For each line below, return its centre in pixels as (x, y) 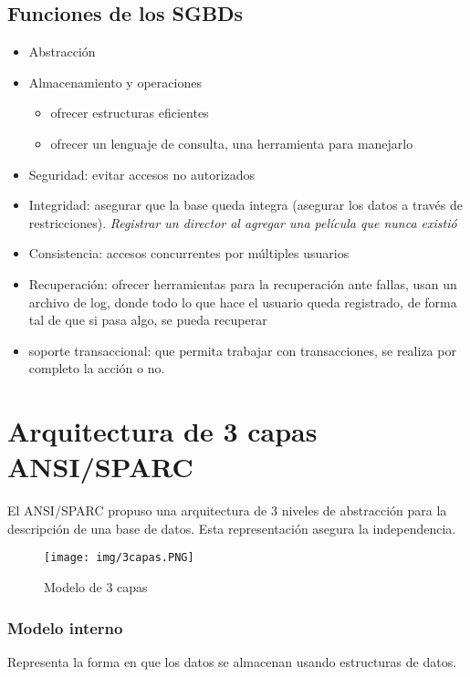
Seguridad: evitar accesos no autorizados (142, 174)
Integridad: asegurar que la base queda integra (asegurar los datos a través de (245, 205)
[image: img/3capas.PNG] (119, 558)
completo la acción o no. (97, 368)
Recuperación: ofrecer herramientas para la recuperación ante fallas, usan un (243, 283)
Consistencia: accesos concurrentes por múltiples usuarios (189, 253)
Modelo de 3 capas (96, 587)
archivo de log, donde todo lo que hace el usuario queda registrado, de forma (243, 302)
